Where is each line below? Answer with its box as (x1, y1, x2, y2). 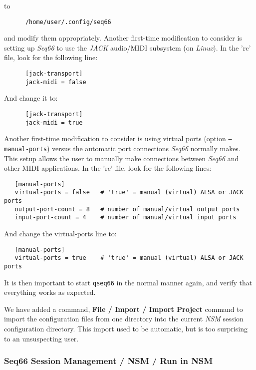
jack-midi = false (25, 78, 86, 86)
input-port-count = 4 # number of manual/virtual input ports (14, 214, 237, 221)
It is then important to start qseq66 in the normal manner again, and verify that (4, 277, 253, 287)
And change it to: (4, 93, 58, 103)
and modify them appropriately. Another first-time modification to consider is (4, 33, 242, 43)
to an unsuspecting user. (4, 333, 79, 343)
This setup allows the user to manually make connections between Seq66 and (4, 153, 239, 163)
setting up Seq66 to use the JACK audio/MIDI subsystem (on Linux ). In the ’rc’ (4, 42, 251, 53)
